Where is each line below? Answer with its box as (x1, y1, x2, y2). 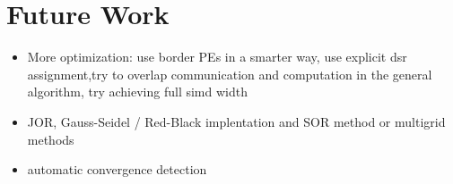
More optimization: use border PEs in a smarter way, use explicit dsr (27, 47, 407, 66)
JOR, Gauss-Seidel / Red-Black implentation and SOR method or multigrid (27, 112, 446, 130)
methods (27, 130, 74, 148)
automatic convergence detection (27, 160, 207, 179)
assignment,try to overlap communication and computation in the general (27, 64, 432, 83)
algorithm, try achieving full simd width (27, 82, 248, 101)
